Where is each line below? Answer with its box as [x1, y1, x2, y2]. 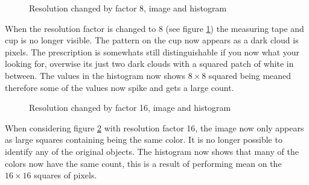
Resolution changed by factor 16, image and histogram [29, 101, 231, 114]
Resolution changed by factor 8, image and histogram [29, 2, 227, 14]
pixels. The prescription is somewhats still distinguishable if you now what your [5, 45, 300, 58]
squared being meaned [208, 69, 291, 81]
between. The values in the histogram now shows [5, 69, 185, 81]
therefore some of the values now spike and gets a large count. [5, 81, 234, 93]
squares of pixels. [34, 169, 97, 181]
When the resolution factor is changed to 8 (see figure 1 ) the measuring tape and [5, 22, 304, 34]
